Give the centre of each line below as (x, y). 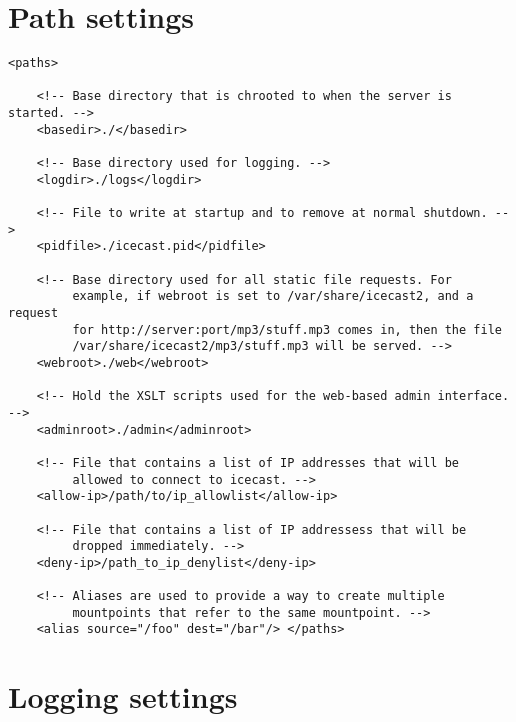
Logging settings (123, 696)
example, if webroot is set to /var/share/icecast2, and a (273, 296)
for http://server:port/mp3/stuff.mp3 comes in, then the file (287, 329)
